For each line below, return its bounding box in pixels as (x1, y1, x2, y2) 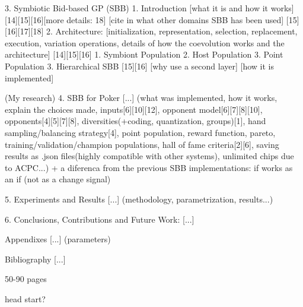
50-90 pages (5, 273, 47, 285)
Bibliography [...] (5, 252, 66, 265)
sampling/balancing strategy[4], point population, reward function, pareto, (5, 126, 276, 138)
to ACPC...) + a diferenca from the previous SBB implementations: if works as (5, 161, 293, 173)
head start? (5, 292, 46, 305)
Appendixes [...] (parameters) (5, 233, 111, 245)
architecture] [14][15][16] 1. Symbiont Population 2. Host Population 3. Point (5, 48, 283, 61)
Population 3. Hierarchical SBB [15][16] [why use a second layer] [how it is (5, 59, 274, 72)
